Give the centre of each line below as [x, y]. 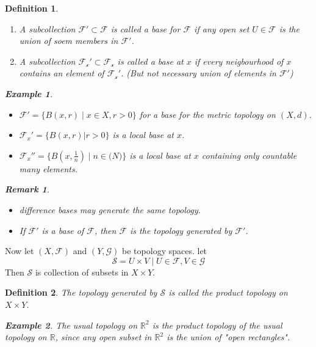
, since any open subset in [103, 337]
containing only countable [249, 155]
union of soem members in [69, 41]
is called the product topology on [228, 292]
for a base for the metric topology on [207, 114]
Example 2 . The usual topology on [71, 325]
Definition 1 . [32, 8]
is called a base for [145, 28]
